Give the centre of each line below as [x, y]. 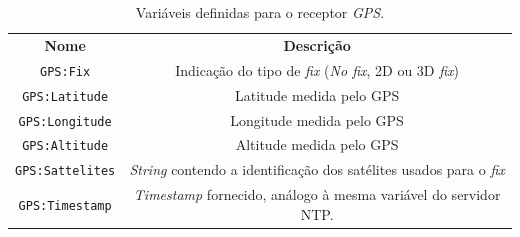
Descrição [317, 44]
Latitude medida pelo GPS [317, 94]
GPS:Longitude [65, 121]
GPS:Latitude [65, 96]
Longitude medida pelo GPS [317, 119]
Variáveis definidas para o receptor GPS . [260, 12]
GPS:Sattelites [65, 171]
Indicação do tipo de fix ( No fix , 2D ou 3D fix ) [317, 69]
